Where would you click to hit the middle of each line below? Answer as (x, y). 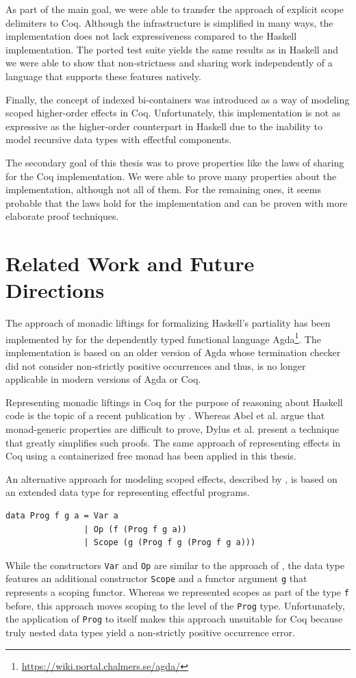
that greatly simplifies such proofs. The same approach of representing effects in (173, 442)
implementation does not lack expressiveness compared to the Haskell (151, 36)
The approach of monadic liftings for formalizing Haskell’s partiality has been (168, 323)
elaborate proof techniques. (62, 216)
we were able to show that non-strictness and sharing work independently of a (169, 63)
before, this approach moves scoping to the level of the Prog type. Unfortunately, (175, 605)
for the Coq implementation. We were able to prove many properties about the (171, 176)
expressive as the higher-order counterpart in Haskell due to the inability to (164, 126)
